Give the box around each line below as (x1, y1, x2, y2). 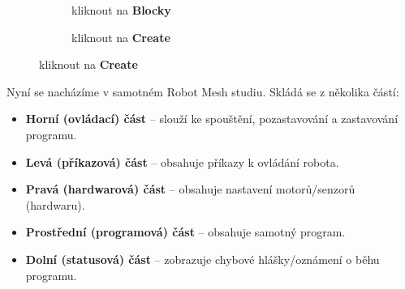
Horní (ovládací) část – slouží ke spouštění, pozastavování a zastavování (25, 110, 399, 127)
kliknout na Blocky (71, 2, 171, 18)
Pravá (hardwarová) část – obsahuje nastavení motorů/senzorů (25, 181, 355, 198)
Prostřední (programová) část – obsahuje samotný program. (25, 223, 346, 240)
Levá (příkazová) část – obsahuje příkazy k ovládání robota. (25, 153, 339, 170)
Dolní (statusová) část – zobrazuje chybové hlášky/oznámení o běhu (25, 250, 380, 267)
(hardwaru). (25, 196, 85, 213)
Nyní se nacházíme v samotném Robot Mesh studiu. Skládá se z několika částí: (6, 83, 399, 100)
